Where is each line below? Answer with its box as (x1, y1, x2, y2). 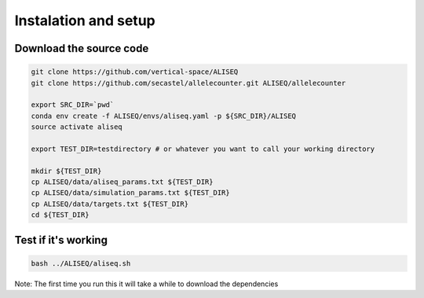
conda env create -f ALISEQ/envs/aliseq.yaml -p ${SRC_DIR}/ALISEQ (31, 111, 297, 120)
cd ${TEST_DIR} (31, 211, 90, 219)
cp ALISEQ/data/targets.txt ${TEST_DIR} (31, 199, 188, 208)
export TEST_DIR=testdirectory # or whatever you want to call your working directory (31, 144, 375, 153)
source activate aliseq (31, 123, 123, 131)
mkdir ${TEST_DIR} (31, 166, 102, 175)
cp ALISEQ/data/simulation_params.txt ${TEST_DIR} (31, 189, 231, 197)
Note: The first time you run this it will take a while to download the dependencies (14, 279, 279, 289)
